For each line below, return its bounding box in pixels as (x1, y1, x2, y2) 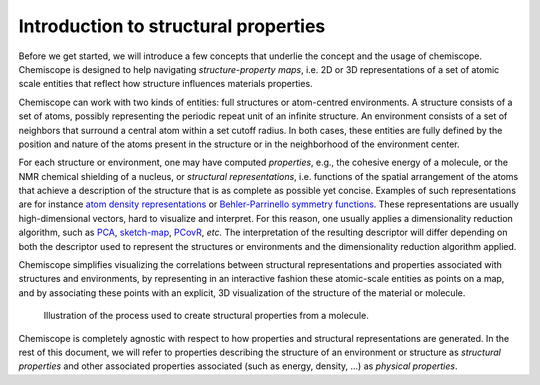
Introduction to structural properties (18, 15, 326, 37)
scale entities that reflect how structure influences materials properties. (18, 78, 314, 90)
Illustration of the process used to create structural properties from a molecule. (43, 310, 369, 322)
